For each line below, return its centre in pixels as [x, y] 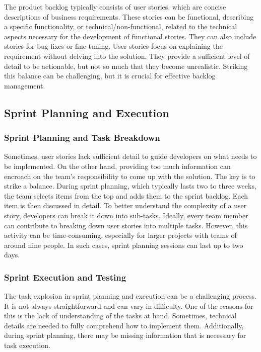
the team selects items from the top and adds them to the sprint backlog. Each [126, 195]
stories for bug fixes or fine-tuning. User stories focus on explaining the [113, 46]
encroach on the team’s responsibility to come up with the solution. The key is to [130, 176]
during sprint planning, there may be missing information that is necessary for [125, 335]
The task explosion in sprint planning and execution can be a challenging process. [130, 296]
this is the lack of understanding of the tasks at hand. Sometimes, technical [120, 316]
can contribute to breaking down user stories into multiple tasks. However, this [126, 225]
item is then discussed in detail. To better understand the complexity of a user [125, 205]
